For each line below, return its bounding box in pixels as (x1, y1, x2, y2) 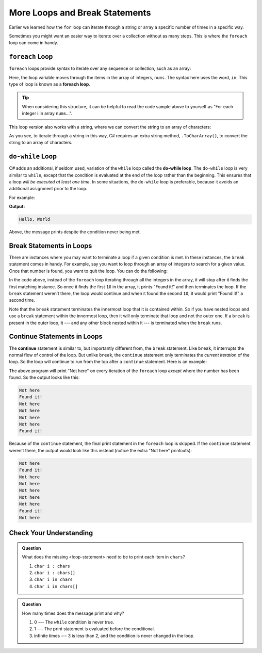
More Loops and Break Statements (9, 7, 151, 18)
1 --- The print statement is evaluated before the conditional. (34, 626, 155, 632)
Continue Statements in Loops (9, 332, 103, 341)
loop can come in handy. (9, 40, 58, 46)
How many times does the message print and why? (22, 610, 125, 616)
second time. (9, 297, 35, 303)
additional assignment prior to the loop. (9, 186, 87, 192)
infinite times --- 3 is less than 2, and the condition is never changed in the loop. (34, 633, 195, 638)
